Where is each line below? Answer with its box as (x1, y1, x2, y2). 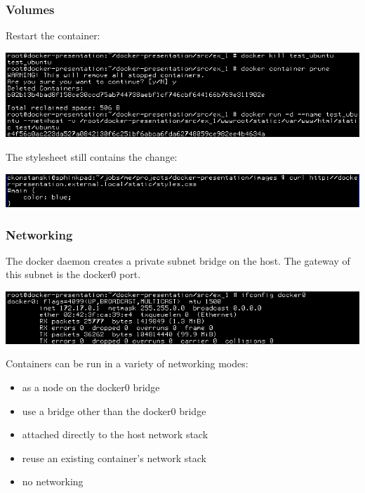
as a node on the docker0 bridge (22, 379, 160, 394)
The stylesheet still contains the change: (6, 150, 178, 164)
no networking (22, 474, 84, 489)
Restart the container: (6, 28, 100, 43)
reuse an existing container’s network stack (22, 450, 206, 465)
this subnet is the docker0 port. (6, 267, 141, 282)
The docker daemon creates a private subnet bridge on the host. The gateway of (6, 253, 350, 268)
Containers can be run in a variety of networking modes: (6, 356, 248, 371)
